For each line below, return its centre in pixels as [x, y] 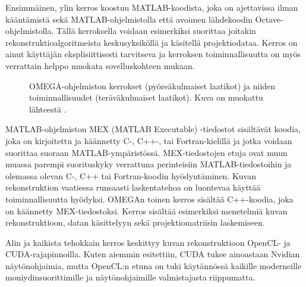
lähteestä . [48, 109]
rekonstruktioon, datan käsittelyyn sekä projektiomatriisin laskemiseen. [135, 222]
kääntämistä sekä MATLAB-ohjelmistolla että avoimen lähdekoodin [129, 19]
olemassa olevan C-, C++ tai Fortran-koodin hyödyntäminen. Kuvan [131, 175]
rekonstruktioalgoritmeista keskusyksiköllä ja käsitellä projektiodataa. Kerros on [152, 42]
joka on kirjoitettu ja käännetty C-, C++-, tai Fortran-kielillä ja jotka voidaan [149, 140]
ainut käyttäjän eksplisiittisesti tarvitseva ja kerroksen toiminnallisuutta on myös [153, 54]
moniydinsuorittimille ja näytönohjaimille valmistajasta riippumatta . [130, 277]
